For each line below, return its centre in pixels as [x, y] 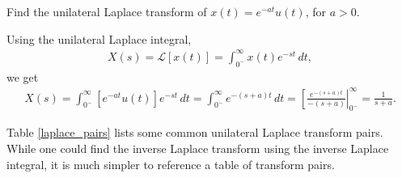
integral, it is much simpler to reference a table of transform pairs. [171, 164]
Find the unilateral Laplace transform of [107, 11]
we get [23, 76]
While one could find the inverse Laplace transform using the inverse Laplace [198, 148]
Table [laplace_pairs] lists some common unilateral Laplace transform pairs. [195, 132]
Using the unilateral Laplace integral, [99, 38]
